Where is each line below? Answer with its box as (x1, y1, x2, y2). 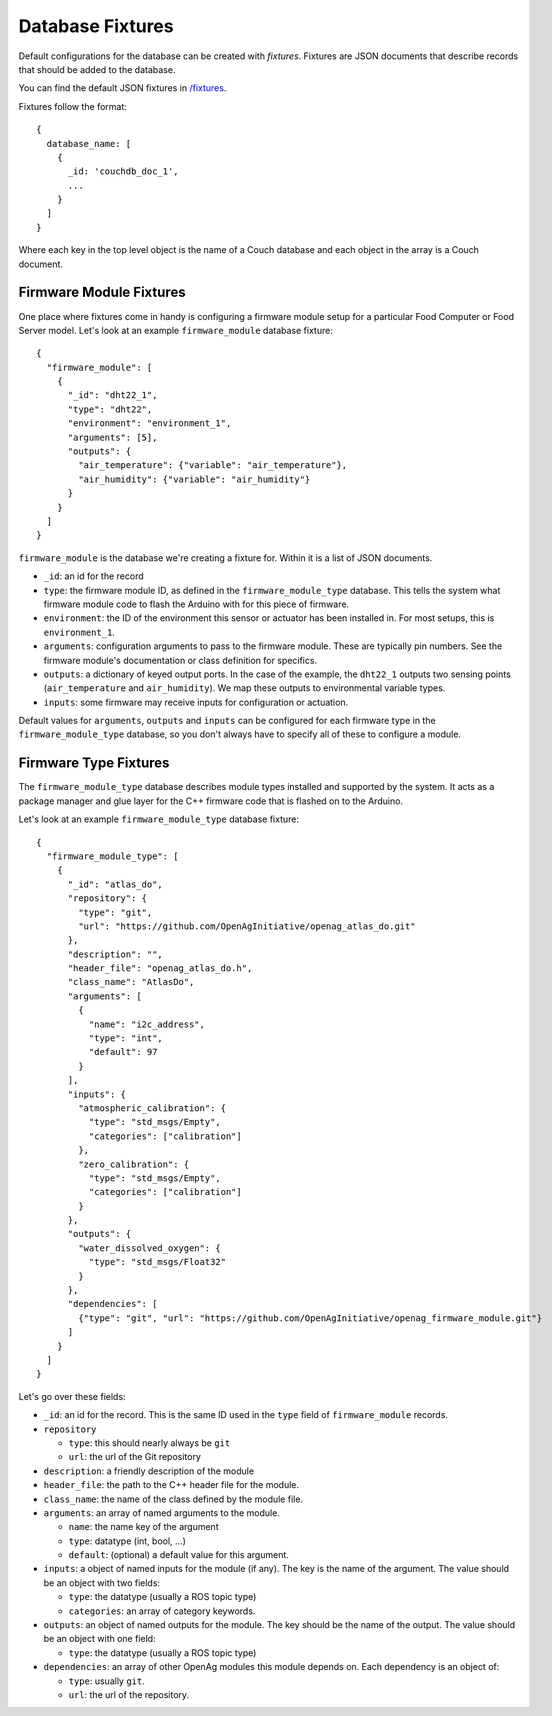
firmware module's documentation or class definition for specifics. (43, 654, 318, 666)
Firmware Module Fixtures (18, 284, 186, 301)
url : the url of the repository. (68, 1688, 190, 1700)
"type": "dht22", (67, 403, 153, 415)
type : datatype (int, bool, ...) (68, 1535, 187, 1547)
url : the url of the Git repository (68, 1451, 202, 1463)
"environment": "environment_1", (67, 418, 232, 429)
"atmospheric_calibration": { (78, 1102, 227, 1114)
